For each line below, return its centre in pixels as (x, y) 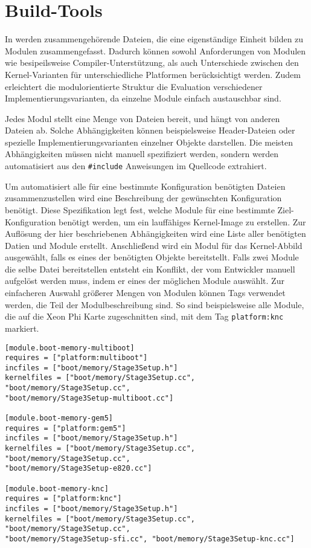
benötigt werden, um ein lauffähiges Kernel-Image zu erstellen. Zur (182, 221)
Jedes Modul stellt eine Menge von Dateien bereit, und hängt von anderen (143, 118)
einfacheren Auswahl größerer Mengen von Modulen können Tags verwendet (145, 293)
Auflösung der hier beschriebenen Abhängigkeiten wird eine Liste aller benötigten (155, 234)
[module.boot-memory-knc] (57, 488)
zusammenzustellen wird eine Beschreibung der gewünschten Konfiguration (143, 198)
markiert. (22, 328)
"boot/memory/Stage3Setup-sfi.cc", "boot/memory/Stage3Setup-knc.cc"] (150, 539)
